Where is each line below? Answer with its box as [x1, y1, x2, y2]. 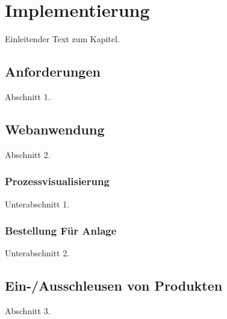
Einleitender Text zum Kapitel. [5, 33, 120, 45]
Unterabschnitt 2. [5, 247, 70, 259]
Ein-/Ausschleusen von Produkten [5, 276, 223, 295]
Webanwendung [5, 119, 105, 138]
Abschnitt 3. [5, 305, 51, 317]
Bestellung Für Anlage [5, 223, 117, 238]
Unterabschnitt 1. [5, 197, 70, 210]
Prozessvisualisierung [5, 174, 110, 189]
